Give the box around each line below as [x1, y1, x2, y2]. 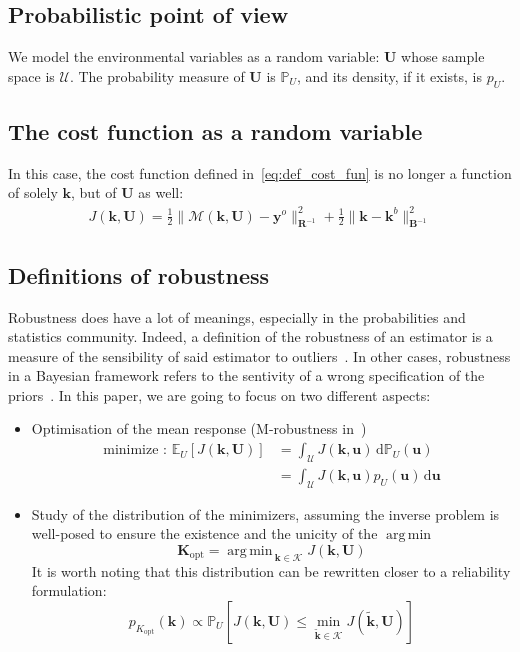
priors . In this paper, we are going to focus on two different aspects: [8, 384, 431, 405]
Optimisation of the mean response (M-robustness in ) [31, 418, 367, 439]
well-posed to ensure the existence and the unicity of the [31, 523, 378, 544]
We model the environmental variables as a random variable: [8, 46, 380, 67]
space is [8, 65, 55, 86]
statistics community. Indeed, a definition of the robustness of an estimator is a [8, 326, 493, 347]
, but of [71, 182, 117, 203]
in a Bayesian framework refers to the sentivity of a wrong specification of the [8, 365, 485, 386]
